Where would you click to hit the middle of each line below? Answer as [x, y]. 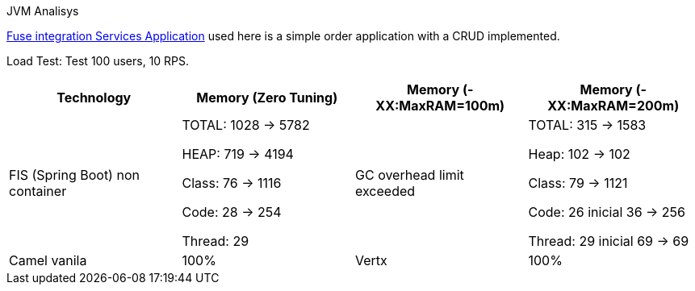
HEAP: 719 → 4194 [238, 154]
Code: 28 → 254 [232, 212]
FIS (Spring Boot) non [74, 175]
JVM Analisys [43, 11]
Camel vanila [48, 260]
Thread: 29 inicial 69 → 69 [609, 241]
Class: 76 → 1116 [232, 183]
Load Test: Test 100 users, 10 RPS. [98, 61]
